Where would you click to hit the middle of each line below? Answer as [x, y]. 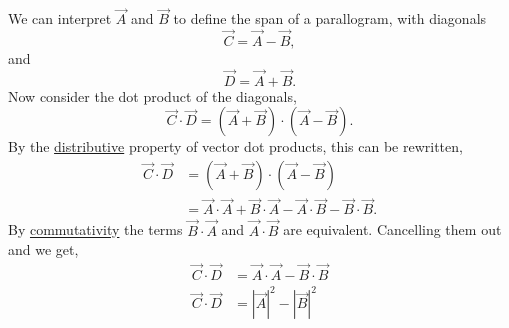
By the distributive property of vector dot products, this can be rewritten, [235, 146]
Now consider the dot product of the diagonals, [152, 95]
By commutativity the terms [95, 229]
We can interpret [60, 18]
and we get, [43, 249]
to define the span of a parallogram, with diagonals [330, 18]
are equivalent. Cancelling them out [392, 229]
